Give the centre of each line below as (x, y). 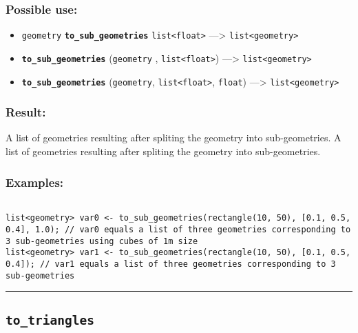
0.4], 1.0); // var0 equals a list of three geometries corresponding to (178, 230)
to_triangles (50, 320)
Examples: (35, 182)
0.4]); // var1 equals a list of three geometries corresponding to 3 (171, 264)
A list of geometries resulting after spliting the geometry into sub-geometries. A (173, 138)
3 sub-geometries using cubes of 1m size (102, 241)
